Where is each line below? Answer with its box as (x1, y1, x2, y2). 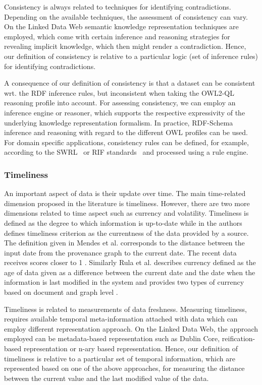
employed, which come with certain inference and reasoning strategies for (4, 31, 230, 41)
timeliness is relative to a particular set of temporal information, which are (4, 353, 235, 363)
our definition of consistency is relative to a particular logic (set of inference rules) (4, 50, 258, 61)
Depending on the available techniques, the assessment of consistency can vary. (4, 11, 248, 22)
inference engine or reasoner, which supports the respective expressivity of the (4, 107, 245, 117)
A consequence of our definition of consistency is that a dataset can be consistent (4, 78, 255, 88)
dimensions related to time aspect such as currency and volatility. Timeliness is (4, 208, 249, 218)
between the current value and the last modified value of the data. (4, 372, 209, 383)
